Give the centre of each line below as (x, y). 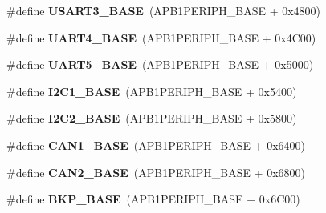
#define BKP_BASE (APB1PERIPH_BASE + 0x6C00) (153, 199)
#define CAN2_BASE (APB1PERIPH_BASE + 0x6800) (156, 172)
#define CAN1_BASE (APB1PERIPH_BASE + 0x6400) (156, 145)
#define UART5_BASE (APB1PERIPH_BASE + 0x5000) (160, 64)
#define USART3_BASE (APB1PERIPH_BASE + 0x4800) (164, 10)
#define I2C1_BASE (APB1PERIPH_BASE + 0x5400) (152, 91)
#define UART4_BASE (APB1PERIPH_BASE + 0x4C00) (161, 37)
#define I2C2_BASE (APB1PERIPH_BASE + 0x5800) (152, 118)
